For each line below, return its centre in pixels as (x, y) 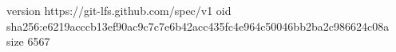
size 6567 (28, 41)
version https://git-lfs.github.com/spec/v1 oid (119, 10)
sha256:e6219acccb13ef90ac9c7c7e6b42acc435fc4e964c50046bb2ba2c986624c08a (198, 26)
